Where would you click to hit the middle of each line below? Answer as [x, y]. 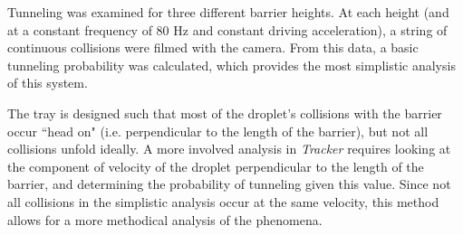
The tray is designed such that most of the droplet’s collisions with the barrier [225, 113]
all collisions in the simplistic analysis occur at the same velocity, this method [223, 201]
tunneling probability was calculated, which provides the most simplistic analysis [231, 65]
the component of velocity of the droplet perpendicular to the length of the [216, 166]
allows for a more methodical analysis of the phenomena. [165, 219]
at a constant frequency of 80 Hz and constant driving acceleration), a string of [227, 29]
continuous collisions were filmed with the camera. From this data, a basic [213, 47]
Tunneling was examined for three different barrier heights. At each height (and [228, 12]
